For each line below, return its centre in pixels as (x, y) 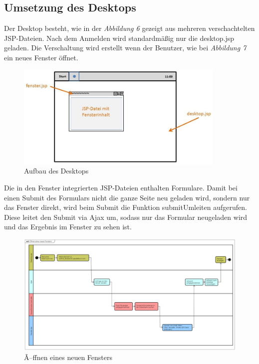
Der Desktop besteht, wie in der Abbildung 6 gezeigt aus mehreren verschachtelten (129, 28)
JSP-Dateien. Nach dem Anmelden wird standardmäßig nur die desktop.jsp (119, 38)
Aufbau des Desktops (56, 171)
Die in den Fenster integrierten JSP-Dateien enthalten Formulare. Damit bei (121, 187)
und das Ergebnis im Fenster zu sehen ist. (68, 227)
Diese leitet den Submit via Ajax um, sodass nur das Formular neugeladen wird (126, 217)
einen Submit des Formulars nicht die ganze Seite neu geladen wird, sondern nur (127, 197)
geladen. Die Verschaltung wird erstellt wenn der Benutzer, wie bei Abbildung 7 (125, 48)
